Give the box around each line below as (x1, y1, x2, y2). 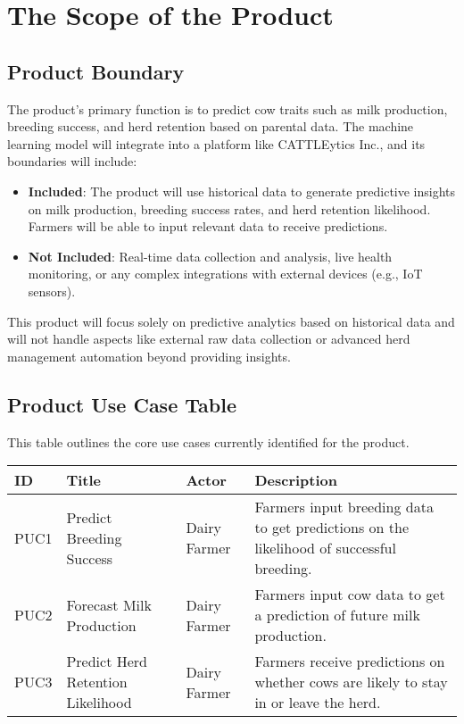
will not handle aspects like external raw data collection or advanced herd (7, 329, 410, 348)
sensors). (28, 281, 76, 300)
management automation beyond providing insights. (7, 346, 291, 365)
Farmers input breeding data (254, 496, 434, 518)
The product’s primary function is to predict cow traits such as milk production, (7, 99, 448, 118)
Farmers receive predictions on (254, 651, 445, 672)
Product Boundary (7, 57, 185, 85)
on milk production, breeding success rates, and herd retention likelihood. (28, 199, 431, 218)
